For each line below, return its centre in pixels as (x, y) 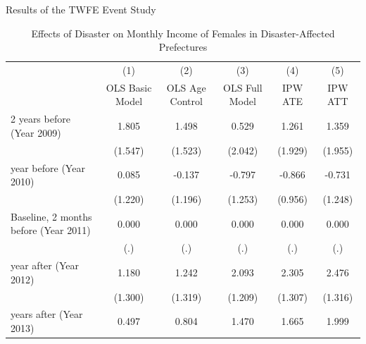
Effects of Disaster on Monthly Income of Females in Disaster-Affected (183, 33)
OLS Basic (129, 87)
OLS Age (186, 87)
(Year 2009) (36, 132)
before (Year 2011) (51, 230)
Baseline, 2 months (51, 216)
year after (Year (45, 265)
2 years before (40, 119)
